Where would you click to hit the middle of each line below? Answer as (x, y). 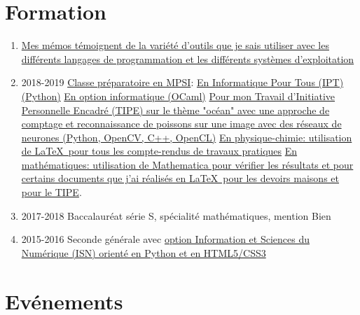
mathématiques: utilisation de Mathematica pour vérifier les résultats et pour (187, 164)
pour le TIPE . (51, 192)
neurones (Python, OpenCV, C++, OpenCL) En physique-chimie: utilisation (187, 137)
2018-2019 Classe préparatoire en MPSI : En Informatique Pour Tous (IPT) (182, 82)
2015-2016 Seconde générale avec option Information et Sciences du (165, 239)
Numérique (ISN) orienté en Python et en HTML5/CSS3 (144, 252)
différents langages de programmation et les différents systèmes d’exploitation (188, 58)
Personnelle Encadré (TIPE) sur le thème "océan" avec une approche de (175, 110)
